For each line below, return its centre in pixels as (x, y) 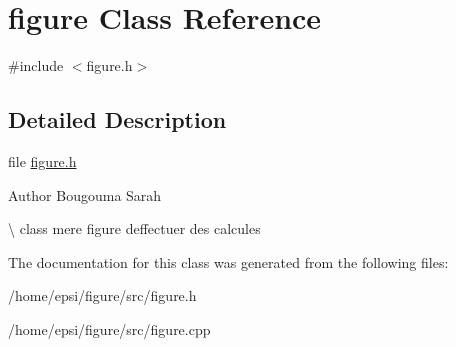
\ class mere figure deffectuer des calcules (134, 228)
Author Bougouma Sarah (85, 194)
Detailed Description (117, 119)
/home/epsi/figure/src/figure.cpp (109, 328)
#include (36, 65)
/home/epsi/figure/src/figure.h (102, 295)
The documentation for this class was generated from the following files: (228, 261)
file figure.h (42, 160)
